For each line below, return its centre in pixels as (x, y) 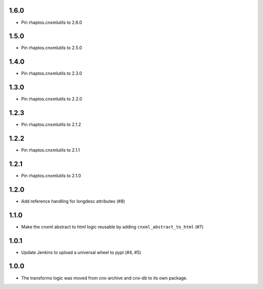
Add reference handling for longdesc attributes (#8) (73, 201)
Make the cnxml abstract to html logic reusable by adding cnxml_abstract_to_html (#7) (112, 227)
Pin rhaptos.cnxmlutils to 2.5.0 (52, 48)
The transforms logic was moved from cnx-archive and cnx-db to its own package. (104, 278)
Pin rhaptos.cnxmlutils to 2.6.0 (52, 22)
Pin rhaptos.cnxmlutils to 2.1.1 (50, 150)
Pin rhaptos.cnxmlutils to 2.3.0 (52, 74)
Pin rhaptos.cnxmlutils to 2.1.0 (51, 175)
